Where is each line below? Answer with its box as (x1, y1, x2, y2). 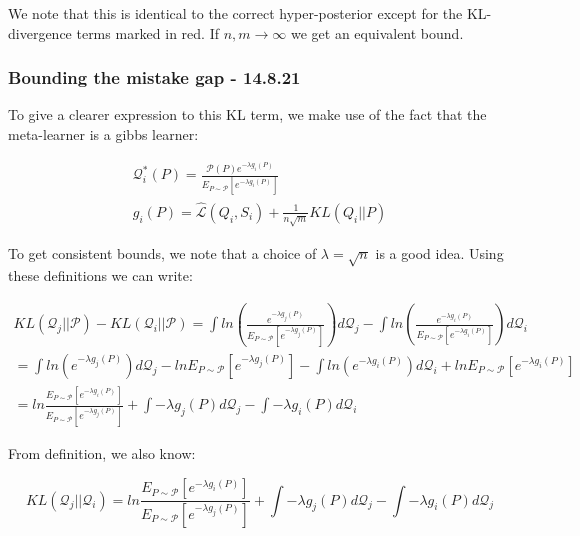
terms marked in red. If (76, 22, 219, 43)
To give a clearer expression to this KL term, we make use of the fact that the (8, 104, 487, 125)
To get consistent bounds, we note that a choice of (8, 242, 317, 263)
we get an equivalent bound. (290, 22, 464, 43)
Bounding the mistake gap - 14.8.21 (8, 65, 301, 90)
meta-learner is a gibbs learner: (8, 124, 199, 144)
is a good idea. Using (375, 242, 504, 263)
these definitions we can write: (8, 265, 193, 286)
